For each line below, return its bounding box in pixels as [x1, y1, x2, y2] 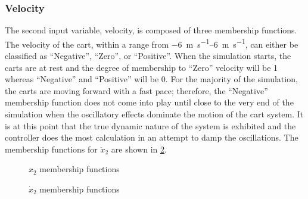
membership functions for [5, 142, 98, 155]
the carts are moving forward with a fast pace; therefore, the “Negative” [5, 84, 268, 97]
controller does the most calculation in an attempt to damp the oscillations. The [5, 131, 298, 144]
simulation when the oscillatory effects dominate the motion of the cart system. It [5, 108, 304, 120]
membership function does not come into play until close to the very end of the [5, 96, 294, 108]
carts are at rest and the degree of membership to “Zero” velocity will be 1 [5, 61, 278, 73]
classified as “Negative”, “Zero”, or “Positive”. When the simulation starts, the [5, 49, 291, 62]
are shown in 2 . [111, 142, 167, 155]
